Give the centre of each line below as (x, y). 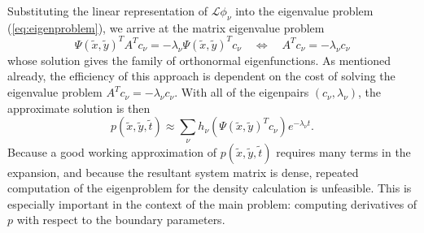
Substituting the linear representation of (108, 11)
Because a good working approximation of (112, 151)
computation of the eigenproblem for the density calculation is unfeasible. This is (210, 188)
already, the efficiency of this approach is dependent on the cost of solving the (201, 76)
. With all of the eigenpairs (242, 92)
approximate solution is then (79, 108)
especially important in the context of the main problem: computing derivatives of (212, 203)
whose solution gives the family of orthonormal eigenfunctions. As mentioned (199, 60)
